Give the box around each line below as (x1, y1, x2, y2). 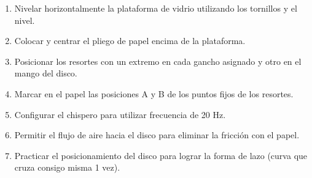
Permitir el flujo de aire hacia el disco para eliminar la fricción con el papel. (14, 128, 300, 141)
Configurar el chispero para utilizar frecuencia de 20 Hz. (14, 108, 226, 121)
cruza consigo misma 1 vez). (14, 161, 120, 174)
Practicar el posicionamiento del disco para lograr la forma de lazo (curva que (14, 149, 308, 161)
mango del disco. (14, 67, 77, 80)
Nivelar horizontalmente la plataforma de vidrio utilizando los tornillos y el (14, 2, 297, 14)
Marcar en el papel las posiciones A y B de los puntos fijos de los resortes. (14, 87, 294, 100)
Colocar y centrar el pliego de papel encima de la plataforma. (14, 34, 246, 47)
